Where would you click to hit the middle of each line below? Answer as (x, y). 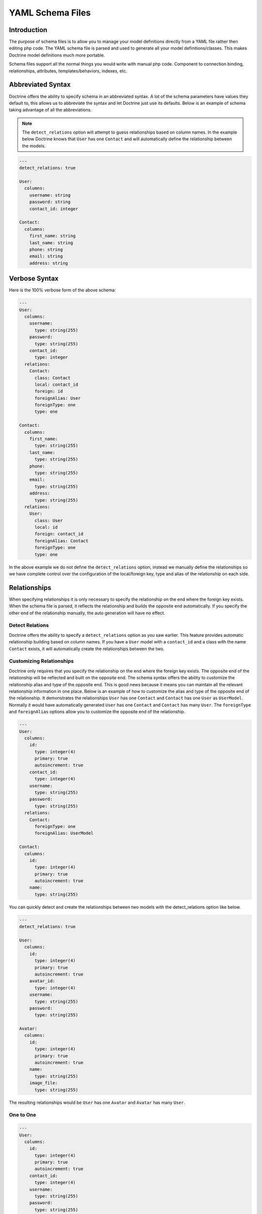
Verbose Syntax (34, 278)
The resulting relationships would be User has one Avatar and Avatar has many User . (97, 1102)
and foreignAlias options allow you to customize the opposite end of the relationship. (97, 712)
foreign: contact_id (59, 534)
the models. (34, 146)
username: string (50, 195)
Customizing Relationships (41, 661)
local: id (46, 527)
